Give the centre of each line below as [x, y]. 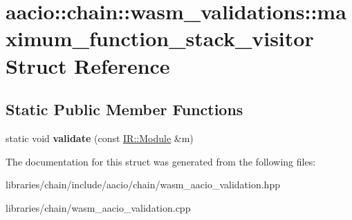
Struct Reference [88, 65]
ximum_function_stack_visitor [160, 38]
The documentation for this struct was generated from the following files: [161, 161]
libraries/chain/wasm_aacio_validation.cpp [98, 207]
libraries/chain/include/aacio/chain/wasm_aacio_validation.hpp [143, 184]
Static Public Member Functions [124, 109]
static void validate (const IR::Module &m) [100, 138]
